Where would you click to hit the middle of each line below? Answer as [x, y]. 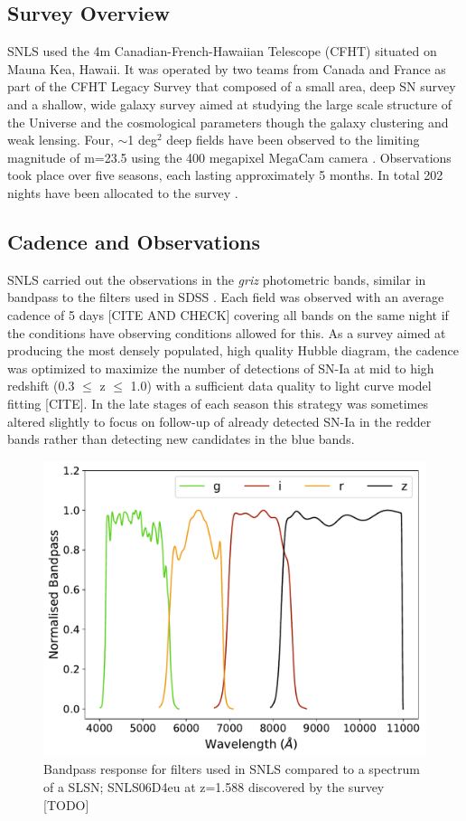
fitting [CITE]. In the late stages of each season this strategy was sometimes [218, 403]
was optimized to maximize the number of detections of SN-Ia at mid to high [221, 368]
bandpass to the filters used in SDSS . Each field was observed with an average [226, 297]
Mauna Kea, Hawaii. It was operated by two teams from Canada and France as [227, 68]
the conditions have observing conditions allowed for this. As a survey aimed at [227, 332]
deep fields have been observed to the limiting [293, 140]
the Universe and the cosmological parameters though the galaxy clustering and [228, 122]
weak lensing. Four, [61, 140]
